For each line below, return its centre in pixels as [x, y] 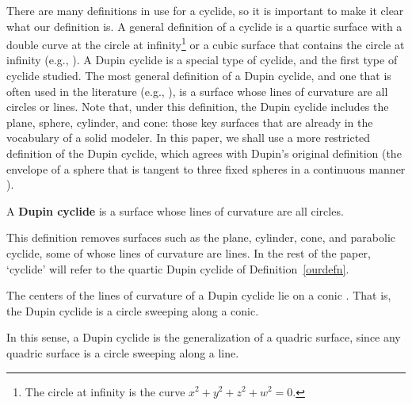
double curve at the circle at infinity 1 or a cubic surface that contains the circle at [206, 43]
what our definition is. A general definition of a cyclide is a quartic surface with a [204, 26]
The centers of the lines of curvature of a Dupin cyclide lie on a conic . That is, [199, 295]
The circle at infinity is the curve [105, 391]
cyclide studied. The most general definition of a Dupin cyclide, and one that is [199, 76]
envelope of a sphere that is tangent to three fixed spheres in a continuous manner [206, 168]
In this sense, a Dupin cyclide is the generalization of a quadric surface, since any [204, 337]
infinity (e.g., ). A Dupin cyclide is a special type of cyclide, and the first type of [202, 60]
